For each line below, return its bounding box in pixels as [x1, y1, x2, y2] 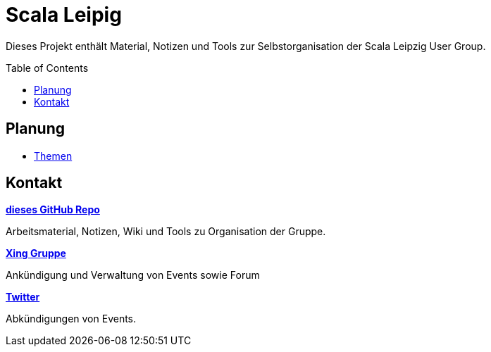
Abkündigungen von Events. [6, 313, 137, 325]
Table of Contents [6, 61, 89, 74]
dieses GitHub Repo [6, 203, 100, 216]
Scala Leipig [6, 3, 122, 27]
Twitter [6, 291, 40, 303]
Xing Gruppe [6, 247, 66, 260]
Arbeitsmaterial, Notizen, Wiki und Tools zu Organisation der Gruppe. [6, 225, 326, 238]
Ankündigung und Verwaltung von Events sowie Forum [6, 269, 260, 282]
